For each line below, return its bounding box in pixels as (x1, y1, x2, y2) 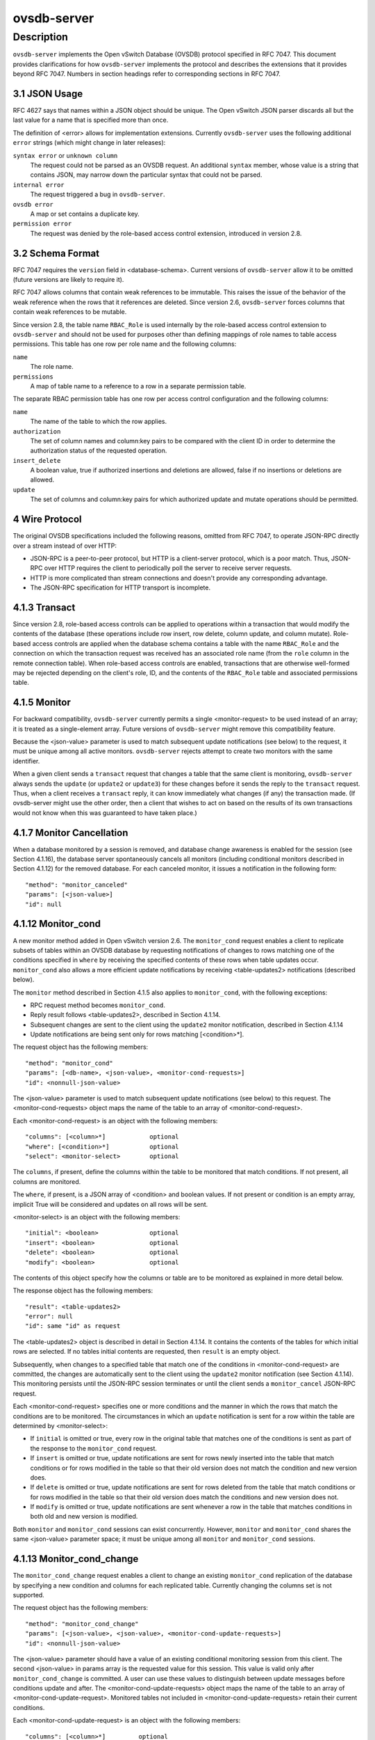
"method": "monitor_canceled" (25, 880, 128, 889)
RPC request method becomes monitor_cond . (30, 1001, 166, 1009)
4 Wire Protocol (12, 514, 82, 525)
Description (12, 31, 69, 43)
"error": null (25, 1313, 73, 1320)
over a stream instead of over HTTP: (12, 541, 117, 550)
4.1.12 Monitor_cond (12, 918, 101, 930)
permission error (12, 220, 72, 228)
